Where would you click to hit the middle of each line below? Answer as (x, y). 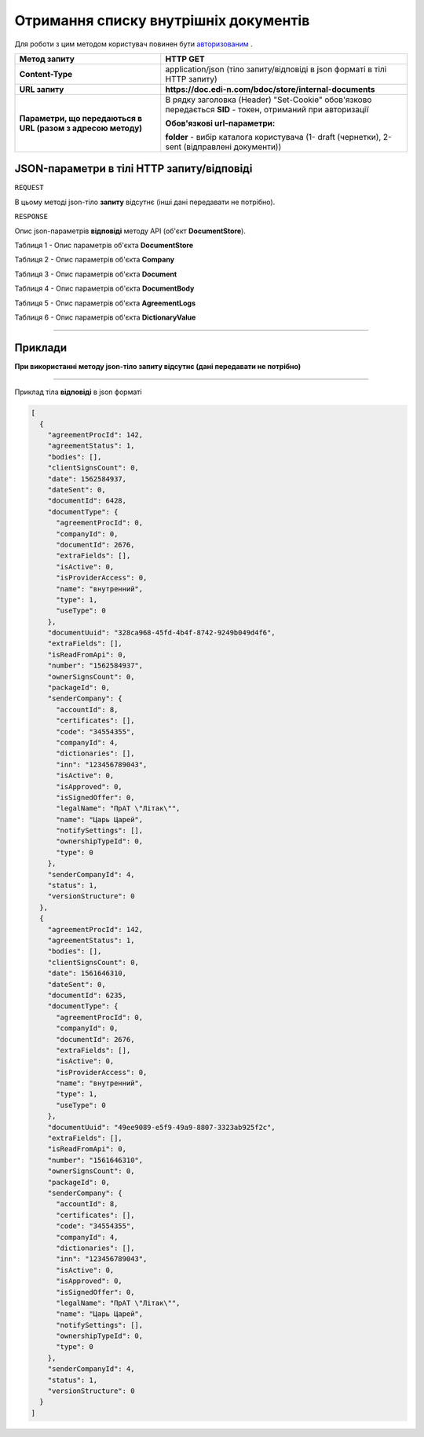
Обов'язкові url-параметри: (220, 123)
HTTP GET (185, 59)
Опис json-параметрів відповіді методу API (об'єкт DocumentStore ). (130, 231)
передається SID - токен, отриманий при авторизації (267, 109)
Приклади (41, 347)
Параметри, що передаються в (81, 118)
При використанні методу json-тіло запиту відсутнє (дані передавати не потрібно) (158, 366)
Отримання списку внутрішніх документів (162, 20)
